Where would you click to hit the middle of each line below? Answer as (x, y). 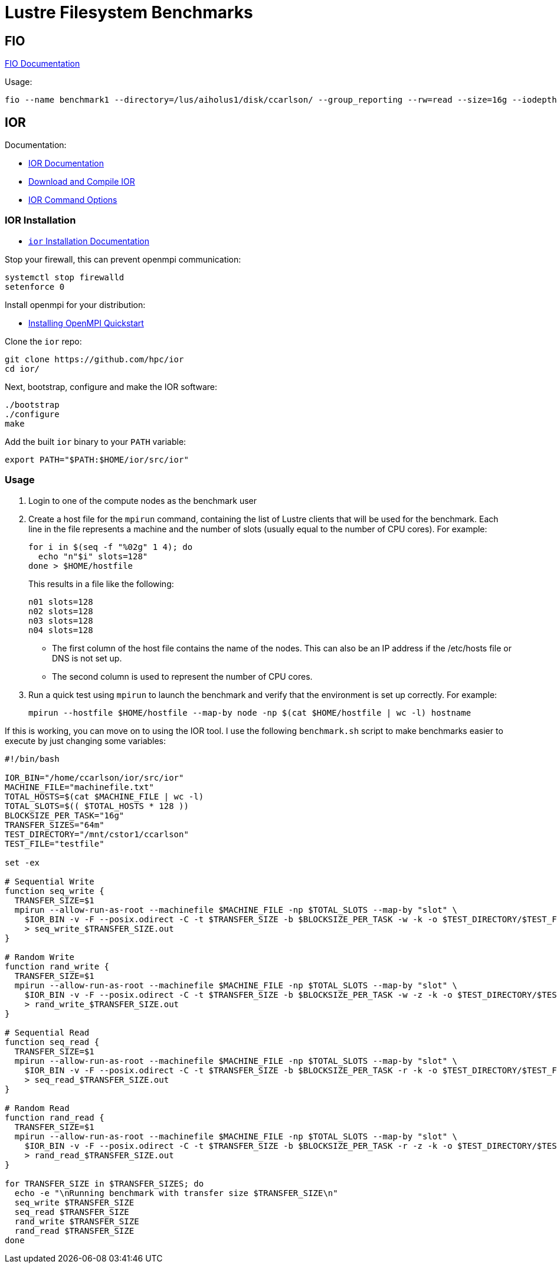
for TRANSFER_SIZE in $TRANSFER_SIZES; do (104, 1183)
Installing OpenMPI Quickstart (86, 323)
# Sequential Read (47, 1032)
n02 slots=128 (61, 611)
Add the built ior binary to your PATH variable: (96, 441)
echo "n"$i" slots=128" (93, 556)
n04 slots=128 (61, 630)
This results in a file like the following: (101, 584)
